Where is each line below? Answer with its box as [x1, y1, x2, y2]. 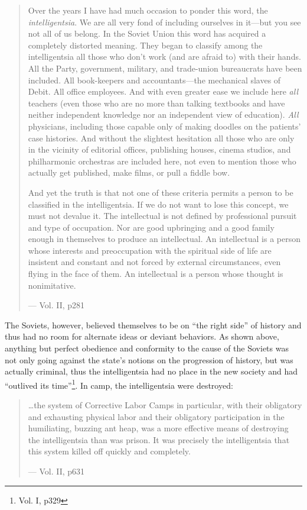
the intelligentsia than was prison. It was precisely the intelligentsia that [28, 433, 290, 446]
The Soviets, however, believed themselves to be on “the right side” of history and [5, 318, 302, 331]
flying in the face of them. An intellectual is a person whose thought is [28, 267, 283, 280]
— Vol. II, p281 [28, 299, 85, 311]
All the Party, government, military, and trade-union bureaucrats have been [28, 62, 302, 74]
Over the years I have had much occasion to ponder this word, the [28, 4, 268, 16]
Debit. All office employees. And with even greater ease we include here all [28, 85, 298, 98]
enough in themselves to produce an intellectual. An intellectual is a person [28, 233, 301, 245]
